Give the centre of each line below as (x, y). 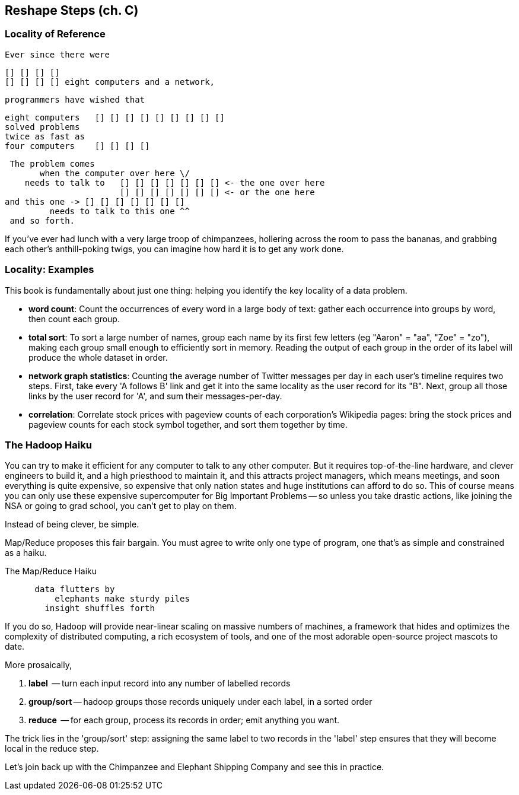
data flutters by (75, 589)
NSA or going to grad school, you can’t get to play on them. (121, 506)
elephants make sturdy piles (122, 599)
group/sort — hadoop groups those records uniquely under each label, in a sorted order (200, 702)
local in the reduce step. (52, 749)
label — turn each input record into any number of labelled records (160, 683)
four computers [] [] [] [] (77, 146)
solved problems (42, 127)
